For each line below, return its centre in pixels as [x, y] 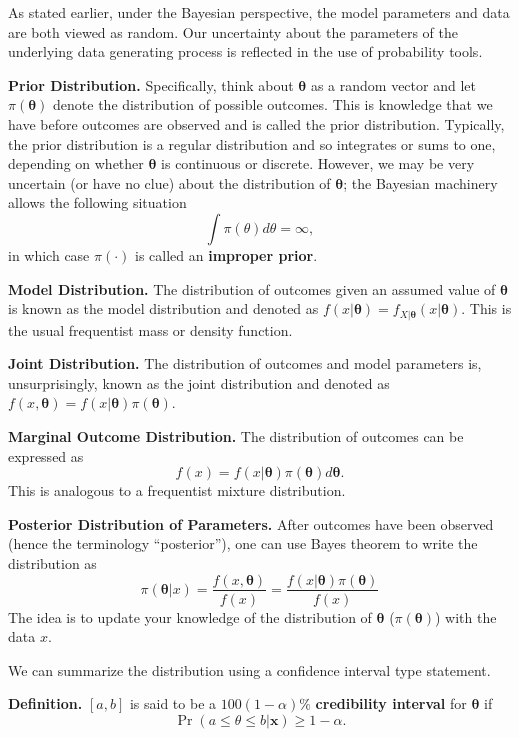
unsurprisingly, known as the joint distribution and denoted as [199, 382]
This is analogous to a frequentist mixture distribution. [177, 490]
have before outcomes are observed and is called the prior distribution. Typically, [256, 123]
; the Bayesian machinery [420, 182]
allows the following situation [97, 202]
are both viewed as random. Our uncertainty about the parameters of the [233, 31]
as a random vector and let [393, 84]
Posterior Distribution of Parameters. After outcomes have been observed [251, 523]
